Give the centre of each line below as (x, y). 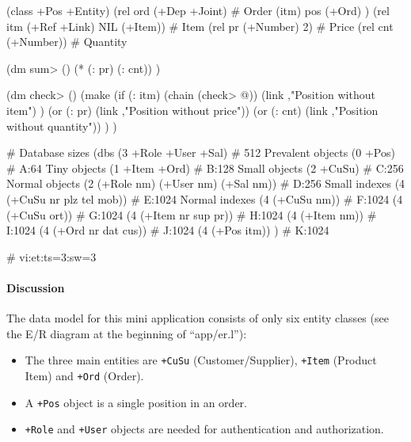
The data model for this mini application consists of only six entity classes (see (198, 318)
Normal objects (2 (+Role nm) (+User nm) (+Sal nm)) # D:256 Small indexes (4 (206, 183)
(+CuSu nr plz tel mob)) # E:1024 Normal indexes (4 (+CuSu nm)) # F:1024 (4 (205, 198)
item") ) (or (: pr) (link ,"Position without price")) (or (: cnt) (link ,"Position (192, 110)
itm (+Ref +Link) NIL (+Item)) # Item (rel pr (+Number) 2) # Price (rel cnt (200, 26)
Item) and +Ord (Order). (84, 375)
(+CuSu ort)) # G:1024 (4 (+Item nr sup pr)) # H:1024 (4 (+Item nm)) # (192, 214)
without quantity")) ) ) (62, 126)
